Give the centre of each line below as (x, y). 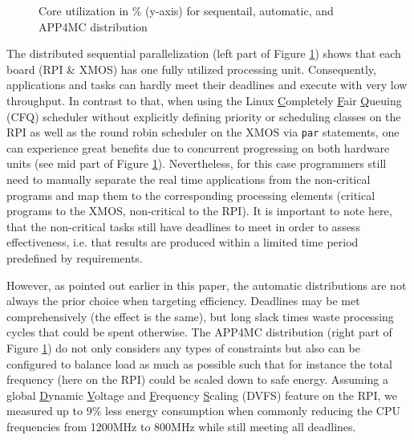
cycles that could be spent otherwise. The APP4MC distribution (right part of (199, 332)
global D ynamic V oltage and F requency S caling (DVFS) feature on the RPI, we (202, 395)
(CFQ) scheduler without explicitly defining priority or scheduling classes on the (204, 116)
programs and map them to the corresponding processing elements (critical (191, 195)
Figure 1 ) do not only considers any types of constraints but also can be (184, 347)
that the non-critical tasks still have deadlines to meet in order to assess (183, 226)
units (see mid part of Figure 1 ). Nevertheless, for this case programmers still (197, 163)
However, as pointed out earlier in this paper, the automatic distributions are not (207, 285)
